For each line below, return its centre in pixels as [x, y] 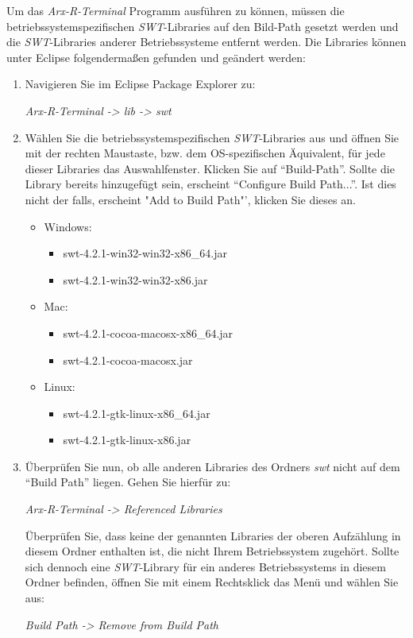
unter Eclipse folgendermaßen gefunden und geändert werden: [156, 57]
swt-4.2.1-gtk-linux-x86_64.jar [137, 413]
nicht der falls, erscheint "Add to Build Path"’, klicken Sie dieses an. [190, 199]
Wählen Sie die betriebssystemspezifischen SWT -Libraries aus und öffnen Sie [212, 137]
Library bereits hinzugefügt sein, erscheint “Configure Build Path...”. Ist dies [210, 184]
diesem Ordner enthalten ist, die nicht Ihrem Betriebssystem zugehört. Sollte [212, 551]
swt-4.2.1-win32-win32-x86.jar [135, 279]
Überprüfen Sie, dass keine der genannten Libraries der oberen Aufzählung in [213, 535]
